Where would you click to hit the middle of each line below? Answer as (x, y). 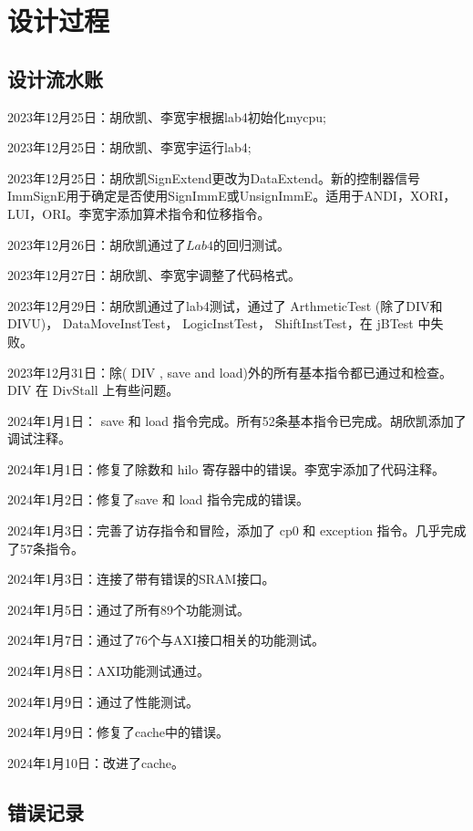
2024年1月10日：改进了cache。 (96, 762)
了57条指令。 (46, 548)
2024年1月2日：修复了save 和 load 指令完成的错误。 (159, 499)
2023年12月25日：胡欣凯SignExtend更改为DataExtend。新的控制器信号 (214, 177)
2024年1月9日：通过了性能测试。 (103, 701)
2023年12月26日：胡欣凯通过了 (97, 244)
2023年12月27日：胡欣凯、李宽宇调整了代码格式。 (154, 275)
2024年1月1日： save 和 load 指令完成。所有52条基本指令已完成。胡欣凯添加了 (237, 420)
